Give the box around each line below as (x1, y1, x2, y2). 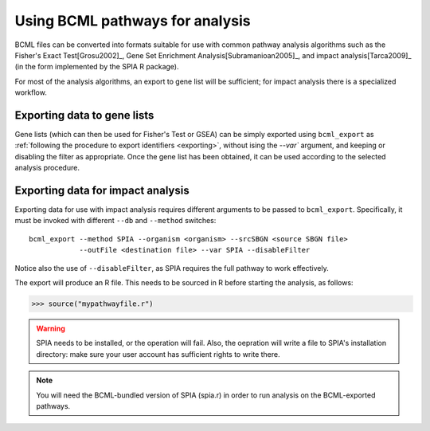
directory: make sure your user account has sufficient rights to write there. (36, 349, 280, 359)
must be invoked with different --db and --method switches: (14, 216, 217, 225)
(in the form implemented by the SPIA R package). (14, 62, 179, 72)
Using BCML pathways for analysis (14, 12, 251, 29)
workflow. (14, 88, 47, 97)
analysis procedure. (14, 163, 80, 173)
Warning (36, 323, 65, 334)
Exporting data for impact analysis (14, 184, 190, 197)
